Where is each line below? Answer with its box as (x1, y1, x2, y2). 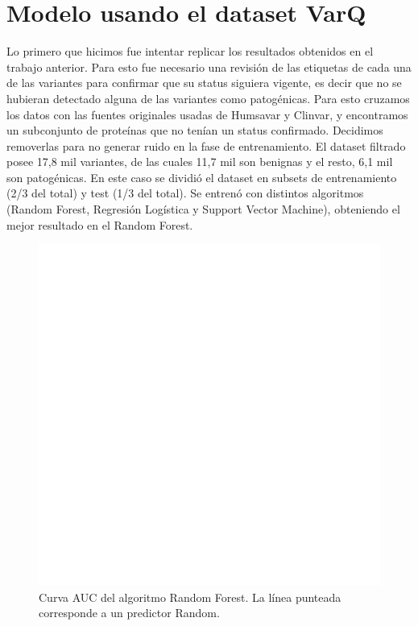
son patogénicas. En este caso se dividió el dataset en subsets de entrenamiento (6, 168, 397, 185)
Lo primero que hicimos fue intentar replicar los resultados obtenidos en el (6, 43, 374, 60)
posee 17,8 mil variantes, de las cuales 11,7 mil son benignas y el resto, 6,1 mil (6, 153, 393, 170)
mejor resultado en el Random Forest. (6, 216, 193, 233)
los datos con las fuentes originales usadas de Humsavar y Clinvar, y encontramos (6, 106, 408, 122)
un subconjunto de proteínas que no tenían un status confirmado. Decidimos (6, 122, 383, 139)
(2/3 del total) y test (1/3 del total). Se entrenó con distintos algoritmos (6, 184, 364, 201)
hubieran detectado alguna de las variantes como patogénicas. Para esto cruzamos (6, 89, 410, 106)
